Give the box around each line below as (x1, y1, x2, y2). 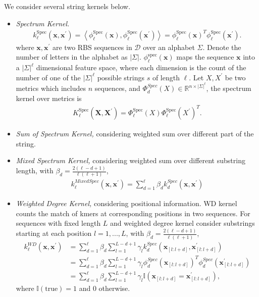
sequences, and (94, 83, 140, 93)
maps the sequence (176, 52, 234, 62)
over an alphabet (143, 41, 195, 52)
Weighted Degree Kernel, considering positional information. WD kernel (16, 198, 237, 209)
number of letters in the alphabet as (16, 52, 128, 62)
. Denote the (202, 41, 241, 52)
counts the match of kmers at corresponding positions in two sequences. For (16, 208, 250, 218)
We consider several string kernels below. (4, 1, 131, 11)
